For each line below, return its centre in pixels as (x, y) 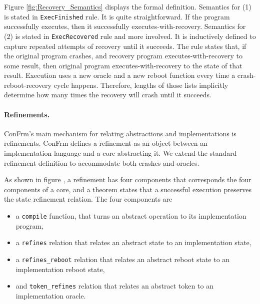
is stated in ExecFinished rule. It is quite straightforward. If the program (117, 16)
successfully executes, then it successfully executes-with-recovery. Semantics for (125, 26)
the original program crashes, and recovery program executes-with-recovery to (123, 56)
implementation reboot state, (60, 269)
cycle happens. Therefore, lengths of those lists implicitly (141, 85)
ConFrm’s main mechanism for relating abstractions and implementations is (120, 133)
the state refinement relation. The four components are (88, 199)
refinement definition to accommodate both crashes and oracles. (102, 162)
